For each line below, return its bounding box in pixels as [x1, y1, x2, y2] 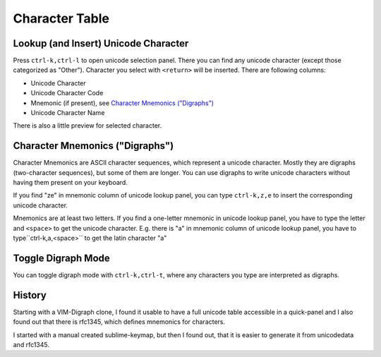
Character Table [13, 11, 109, 26]
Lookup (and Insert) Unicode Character [13, 37, 189, 49]
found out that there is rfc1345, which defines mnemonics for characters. [13, 317, 226, 326]
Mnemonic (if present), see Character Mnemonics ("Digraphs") [30, 99, 214, 107]
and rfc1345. [13, 341, 49, 349]
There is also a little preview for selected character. [13, 121, 162, 130]
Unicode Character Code [30, 89, 104, 97]
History [13, 289, 47, 301]
